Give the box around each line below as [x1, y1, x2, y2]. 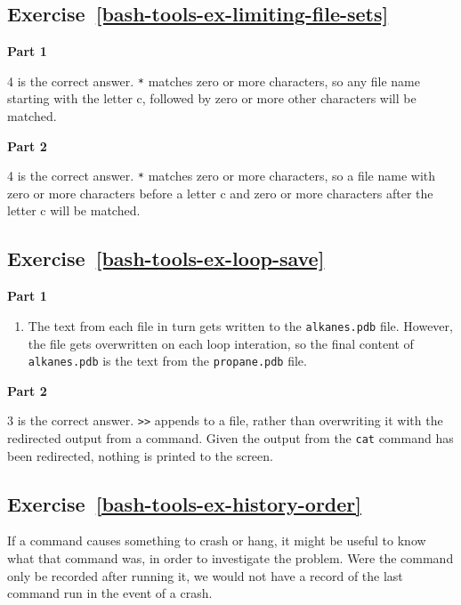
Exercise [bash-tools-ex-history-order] [7, 489, 361, 517]
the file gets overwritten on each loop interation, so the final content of [28, 334, 414, 352]
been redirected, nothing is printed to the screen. [7, 446, 273, 464]
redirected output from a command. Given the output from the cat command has [7, 429, 454, 448]
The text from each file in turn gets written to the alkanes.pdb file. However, [28, 316, 453, 335]
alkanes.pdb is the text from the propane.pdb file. [28, 351, 307, 370]
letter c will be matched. [7, 201, 141, 220]
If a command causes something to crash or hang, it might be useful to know [7, 531, 426, 550]
